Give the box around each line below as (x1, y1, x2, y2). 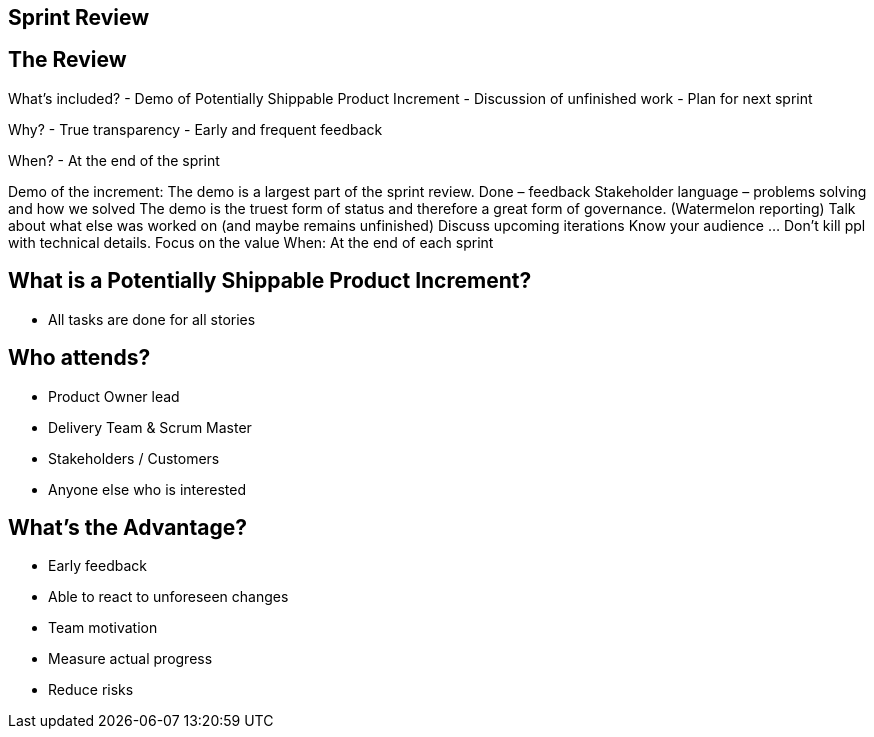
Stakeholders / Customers (48, 449, 220, 467)
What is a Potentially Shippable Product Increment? (8, 268, 532, 294)
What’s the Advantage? (8, 514, 247, 540)
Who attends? (8, 345, 151, 371)
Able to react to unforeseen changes (48, 588, 289, 606)
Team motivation (48, 619, 158, 637)
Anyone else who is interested (48, 480, 246, 498)
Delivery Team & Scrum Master (48, 418, 252, 436)
